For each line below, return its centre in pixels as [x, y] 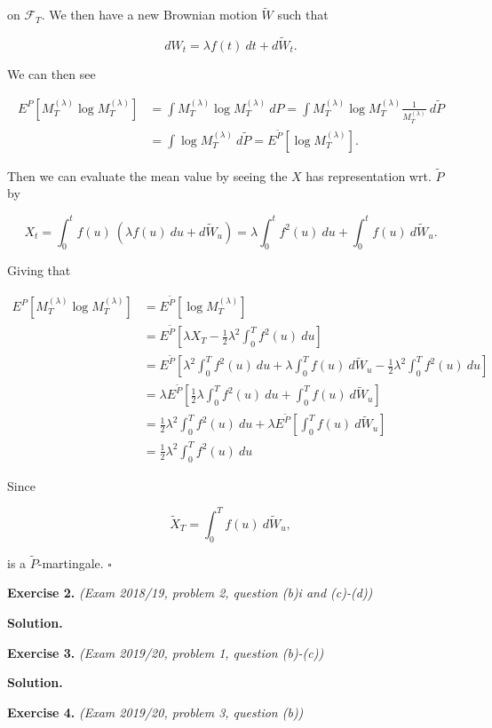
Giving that [39, 270]
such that [303, 15]
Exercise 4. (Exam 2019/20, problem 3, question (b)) [155, 712]
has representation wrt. [369, 175]
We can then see [52, 74]
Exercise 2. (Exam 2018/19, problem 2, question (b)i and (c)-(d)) [190, 593]
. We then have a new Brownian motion [149, 15]
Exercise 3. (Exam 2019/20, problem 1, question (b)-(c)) [166, 652]
